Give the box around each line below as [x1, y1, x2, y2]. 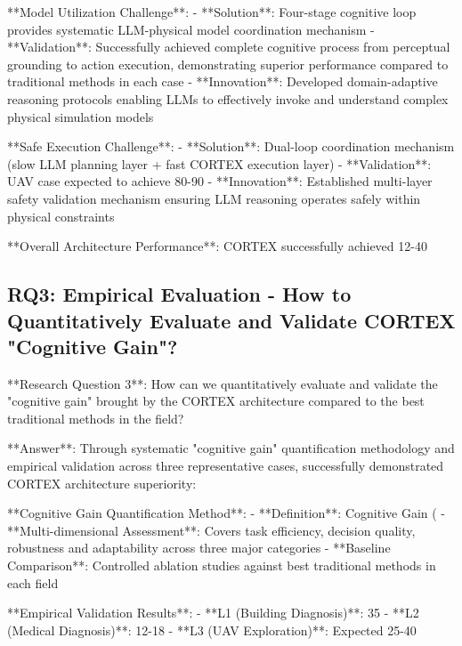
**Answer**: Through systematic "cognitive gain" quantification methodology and [7, 439, 455, 457]
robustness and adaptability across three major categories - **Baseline [7, 538, 391, 557]
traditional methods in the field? [7, 408, 184, 427]
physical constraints [7, 206, 115, 225]
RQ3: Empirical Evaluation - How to [7, 280, 352, 308]
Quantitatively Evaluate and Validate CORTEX [7, 306, 456, 334]
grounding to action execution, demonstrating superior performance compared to [7, 54, 449, 73]
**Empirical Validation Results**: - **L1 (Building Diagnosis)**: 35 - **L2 [7, 603, 419, 622]
